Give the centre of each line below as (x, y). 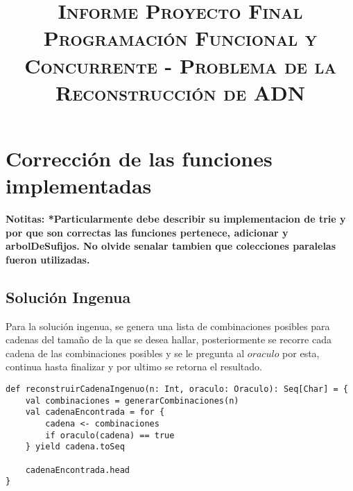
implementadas (79, 186)
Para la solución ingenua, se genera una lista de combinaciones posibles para (168, 326)
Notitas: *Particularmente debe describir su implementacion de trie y (176, 219)
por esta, (301, 353)
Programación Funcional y (180, 38)
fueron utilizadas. (48, 259)
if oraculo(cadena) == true (110, 435)
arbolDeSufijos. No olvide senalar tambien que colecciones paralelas (171, 246)
